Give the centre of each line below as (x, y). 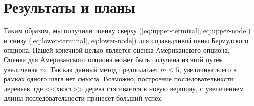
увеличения (21, 69)
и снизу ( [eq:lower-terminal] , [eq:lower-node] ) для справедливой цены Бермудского (126, 40)
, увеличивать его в (208, 69)
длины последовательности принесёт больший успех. (84, 98)
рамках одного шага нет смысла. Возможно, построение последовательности (119, 79)
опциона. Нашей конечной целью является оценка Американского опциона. (117, 50)
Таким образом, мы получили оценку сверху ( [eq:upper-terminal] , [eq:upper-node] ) (127, 31)
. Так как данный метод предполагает (102, 69)
